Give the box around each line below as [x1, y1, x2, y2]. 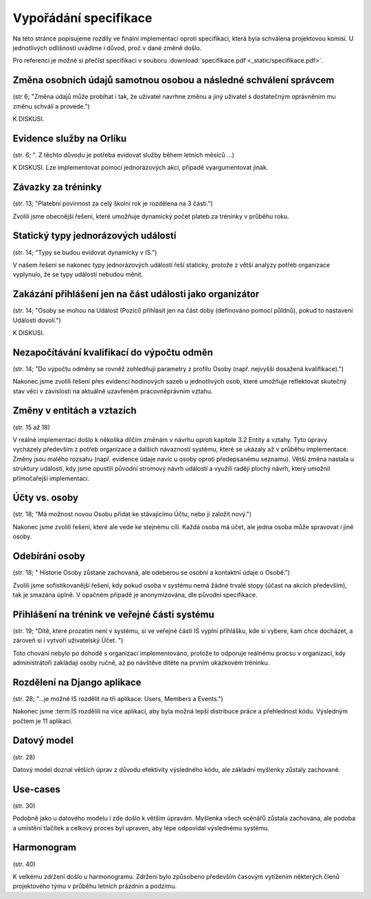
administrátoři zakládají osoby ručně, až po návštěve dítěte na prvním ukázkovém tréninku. [12, 658, 270, 667]
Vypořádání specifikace [12, 10, 153, 25]
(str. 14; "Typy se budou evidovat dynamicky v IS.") [12, 248, 157, 256]
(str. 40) [12, 860, 36, 868]
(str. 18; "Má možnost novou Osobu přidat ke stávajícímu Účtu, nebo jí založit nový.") [12, 510, 252, 518]
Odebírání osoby [12, 551, 86, 562]
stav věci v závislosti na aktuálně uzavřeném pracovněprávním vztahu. [12, 387, 213, 395]
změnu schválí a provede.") [12, 102, 91, 110]
